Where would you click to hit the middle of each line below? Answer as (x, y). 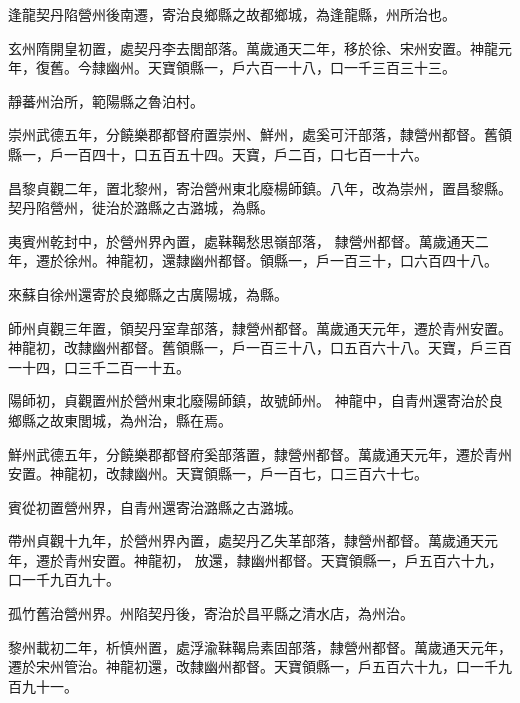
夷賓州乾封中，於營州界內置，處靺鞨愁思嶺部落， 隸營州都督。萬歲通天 (241, 240)
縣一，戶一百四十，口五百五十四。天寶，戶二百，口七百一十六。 (218, 153)
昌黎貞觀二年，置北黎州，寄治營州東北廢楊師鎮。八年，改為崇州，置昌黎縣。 (260, 187)
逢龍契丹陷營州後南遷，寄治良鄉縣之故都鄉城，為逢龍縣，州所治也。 (232, 14)
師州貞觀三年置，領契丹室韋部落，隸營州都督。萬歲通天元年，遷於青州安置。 (260, 327)
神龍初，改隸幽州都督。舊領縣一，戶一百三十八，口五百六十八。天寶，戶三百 (260, 347)
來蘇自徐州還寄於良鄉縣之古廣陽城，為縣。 (148, 293)
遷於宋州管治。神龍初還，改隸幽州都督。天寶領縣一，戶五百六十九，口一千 (253, 666)
